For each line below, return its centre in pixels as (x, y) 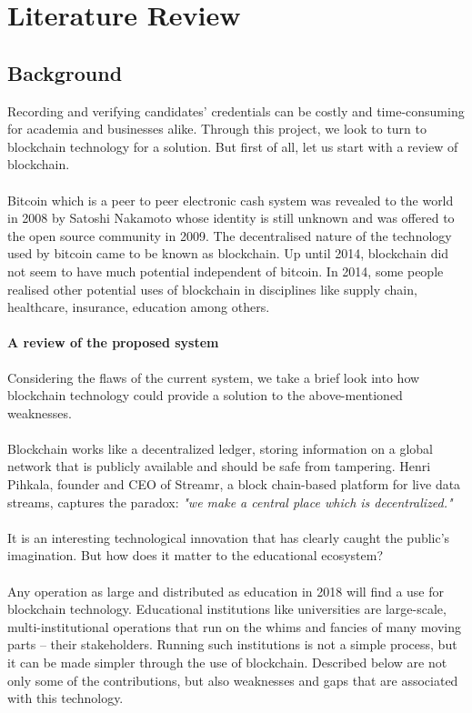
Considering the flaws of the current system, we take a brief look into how (214, 377)
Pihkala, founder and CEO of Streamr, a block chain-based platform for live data (234, 484)
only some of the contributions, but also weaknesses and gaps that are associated (233, 680)
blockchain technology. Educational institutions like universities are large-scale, (227, 609)
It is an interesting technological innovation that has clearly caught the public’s (229, 537)
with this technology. (65, 698)
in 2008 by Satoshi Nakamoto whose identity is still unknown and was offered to (231, 218)
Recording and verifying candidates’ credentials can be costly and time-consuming (236, 110)
